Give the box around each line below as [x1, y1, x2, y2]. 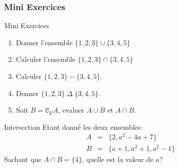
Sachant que [4, 153, 42, 164]
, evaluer [58, 105, 84, 115]
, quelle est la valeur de [82, 153, 153, 164]
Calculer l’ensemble [16, 54, 75, 64]
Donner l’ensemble [16, 37, 73, 47]
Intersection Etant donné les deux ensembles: [4, 121, 143, 132]
